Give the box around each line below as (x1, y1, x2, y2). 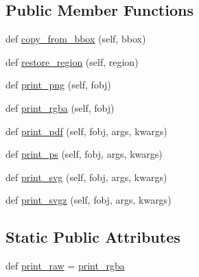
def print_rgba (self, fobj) (5, 100, 115, 115)
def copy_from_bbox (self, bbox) (5, 32, 146, 46)
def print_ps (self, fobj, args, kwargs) (5, 147, 163, 161)
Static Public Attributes (5, 226, 180, 248)
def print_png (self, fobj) (5, 77, 111, 92)
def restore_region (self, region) (5, 54, 139, 69)
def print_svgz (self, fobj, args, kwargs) (5, 193, 172, 207)
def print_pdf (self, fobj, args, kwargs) (5, 123, 167, 138)
